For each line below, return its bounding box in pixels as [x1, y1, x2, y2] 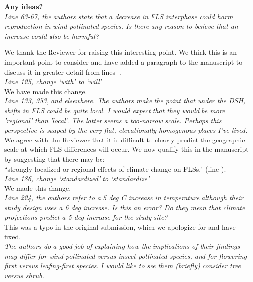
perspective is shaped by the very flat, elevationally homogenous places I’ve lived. [4, 125, 248, 135]
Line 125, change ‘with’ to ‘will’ [4, 76, 101, 87]
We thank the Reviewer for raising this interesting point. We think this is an [4, 47, 237, 57]
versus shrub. [4, 270, 44, 281]
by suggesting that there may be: [4, 153, 105, 164]
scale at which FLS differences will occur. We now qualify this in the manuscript [4, 144, 249, 154]
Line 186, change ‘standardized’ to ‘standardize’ [4, 173, 150, 184]
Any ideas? [4, 1, 43, 11]
